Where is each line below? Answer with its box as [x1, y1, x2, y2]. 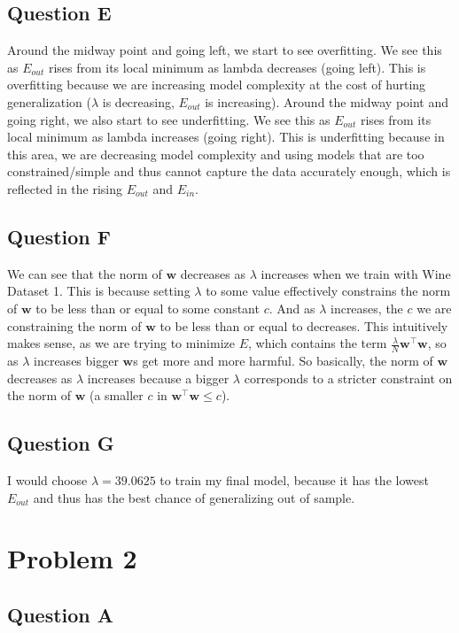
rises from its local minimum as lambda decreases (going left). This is [48, 58, 426, 76]
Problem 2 [7, 540, 137, 576]
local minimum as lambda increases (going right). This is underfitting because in [7, 127, 445, 146]
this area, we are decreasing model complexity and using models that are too [7, 144, 424, 163]
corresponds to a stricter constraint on [244, 368, 453, 387]
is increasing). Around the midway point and [205, 92, 449, 111]
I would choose [7, 470, 88, 489]
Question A [7, 600, 114, 628]
